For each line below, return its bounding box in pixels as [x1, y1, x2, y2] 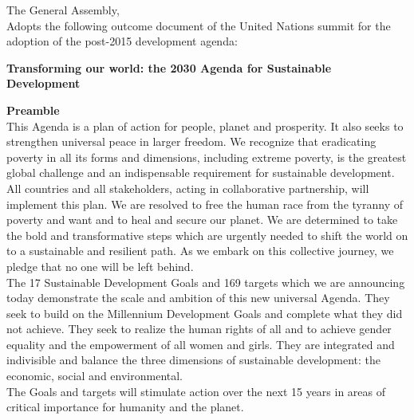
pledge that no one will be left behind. [6, 257, 194, 274]
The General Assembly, [6, 2, 120, 18]
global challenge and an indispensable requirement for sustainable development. [6, 164, 395, 181]
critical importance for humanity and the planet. [6, 398, 244, 415]
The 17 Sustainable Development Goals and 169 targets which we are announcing [6, 273, 405, 290]
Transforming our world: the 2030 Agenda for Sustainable [6, 59, 332, 76]
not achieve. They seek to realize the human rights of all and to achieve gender [6, 320, 392, 337]
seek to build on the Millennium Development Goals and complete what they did [6, 304, 403, 321]
